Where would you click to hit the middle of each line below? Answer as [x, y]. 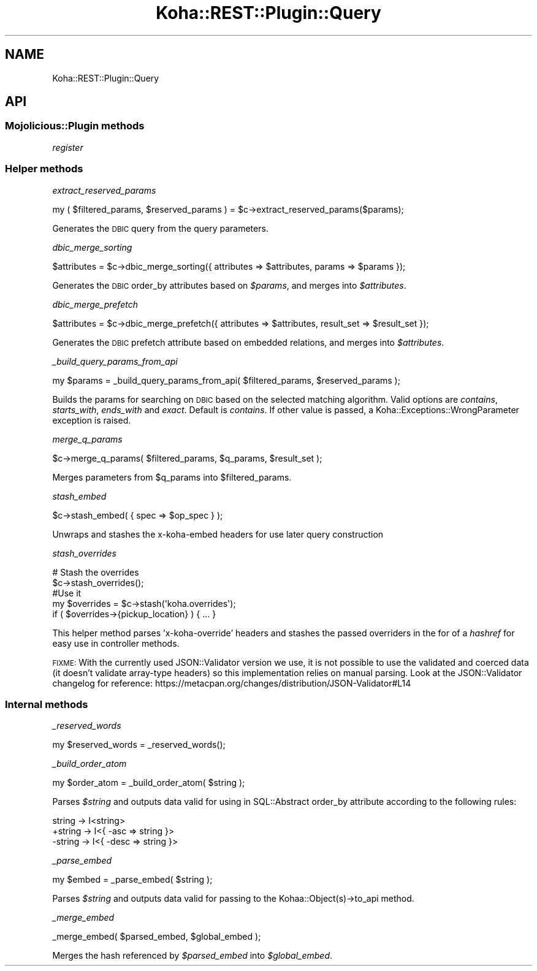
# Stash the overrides [96, 572]
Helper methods [44, 169]
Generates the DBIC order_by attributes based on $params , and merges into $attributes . [229, 285]
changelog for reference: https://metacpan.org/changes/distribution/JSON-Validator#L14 [232, 683]
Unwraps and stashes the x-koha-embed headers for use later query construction [218, 534]
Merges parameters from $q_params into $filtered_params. [172, 477]
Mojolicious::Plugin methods [75, 126]
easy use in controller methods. [116, 643]
